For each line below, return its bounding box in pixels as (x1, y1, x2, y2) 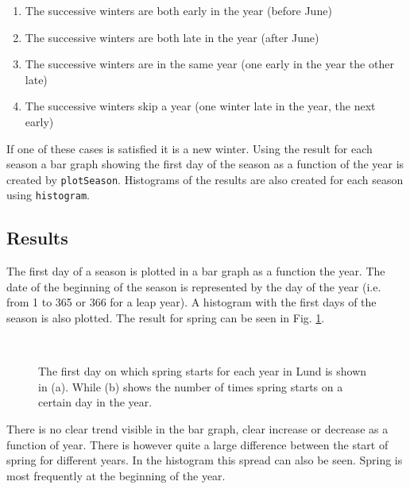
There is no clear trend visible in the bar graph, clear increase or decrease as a (6, 421, 389, 437)
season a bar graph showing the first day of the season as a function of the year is (6, 156, 404, 172)
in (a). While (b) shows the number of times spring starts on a (38, 378, 343, 395)
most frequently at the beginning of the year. (6, 467, 226, 483)
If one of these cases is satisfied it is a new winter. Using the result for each (6, 140, 373, 156)
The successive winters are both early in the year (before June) (25, 2, 332, 18)
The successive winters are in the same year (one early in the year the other (25, 56, 394, 72)
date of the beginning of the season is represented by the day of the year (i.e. (6, 278, 381, 295)
